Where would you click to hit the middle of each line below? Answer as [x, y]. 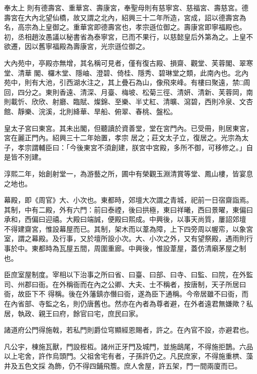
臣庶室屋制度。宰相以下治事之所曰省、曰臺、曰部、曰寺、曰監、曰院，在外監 [128, 274]
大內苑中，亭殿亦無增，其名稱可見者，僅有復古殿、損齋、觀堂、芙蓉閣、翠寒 [128, 62]
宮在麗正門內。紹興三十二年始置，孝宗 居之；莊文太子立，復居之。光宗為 [123, 138]
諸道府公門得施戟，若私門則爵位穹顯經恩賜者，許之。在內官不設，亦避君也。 [128, 330]
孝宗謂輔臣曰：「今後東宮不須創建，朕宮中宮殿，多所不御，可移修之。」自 [135, 147]
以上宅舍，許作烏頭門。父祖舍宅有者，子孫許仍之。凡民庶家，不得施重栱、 [125, 356]
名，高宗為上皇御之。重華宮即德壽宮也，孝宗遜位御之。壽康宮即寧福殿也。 [125, 27]
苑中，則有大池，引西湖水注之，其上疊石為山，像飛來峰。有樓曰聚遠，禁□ [124, 82]
